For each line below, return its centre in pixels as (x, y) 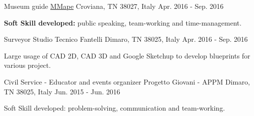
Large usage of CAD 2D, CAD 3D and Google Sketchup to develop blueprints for (127, 55)
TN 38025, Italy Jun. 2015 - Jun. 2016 (62, 91)
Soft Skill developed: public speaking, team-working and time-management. (123, 22)
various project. (27, 65)
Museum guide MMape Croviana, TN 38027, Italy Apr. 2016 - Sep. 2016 (114, 6)
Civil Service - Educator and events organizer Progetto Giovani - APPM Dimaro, (127, 81)
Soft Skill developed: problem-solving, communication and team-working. (115, 108)
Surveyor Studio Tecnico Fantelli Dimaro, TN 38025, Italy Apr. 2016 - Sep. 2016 (126, 39)
